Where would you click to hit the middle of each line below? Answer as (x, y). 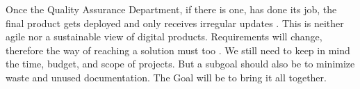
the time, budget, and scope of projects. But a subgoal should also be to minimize (180, 64)
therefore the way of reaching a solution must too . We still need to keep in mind (178, 50)
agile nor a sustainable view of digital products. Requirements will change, (164, 37)
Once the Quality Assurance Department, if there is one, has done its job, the (171, 9)
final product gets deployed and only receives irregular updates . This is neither (175, 23)
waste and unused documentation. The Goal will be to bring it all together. (166, 77)
